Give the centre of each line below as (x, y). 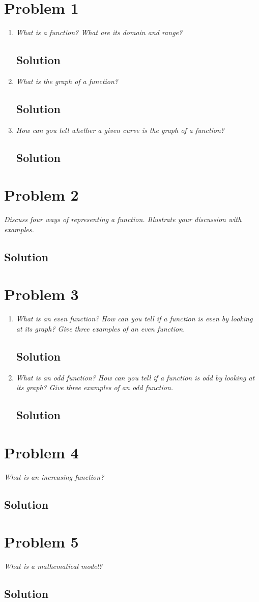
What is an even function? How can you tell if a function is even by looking (134, 319)
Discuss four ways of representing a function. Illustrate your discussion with (123, 219)
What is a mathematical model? (53, 566)
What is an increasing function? (54, 476)
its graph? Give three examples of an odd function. (95, 387)
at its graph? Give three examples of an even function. (100, 328)
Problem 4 (41, 452)
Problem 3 (41, 294)
